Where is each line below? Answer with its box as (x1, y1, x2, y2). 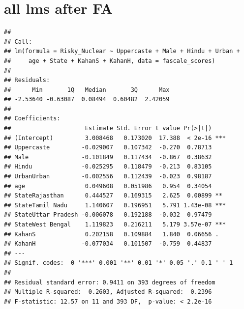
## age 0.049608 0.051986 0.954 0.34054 (4, 182, 212, 190)
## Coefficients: (4, 115, 61, 122)
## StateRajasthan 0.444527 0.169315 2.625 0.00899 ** (4, 192, 222, 199)
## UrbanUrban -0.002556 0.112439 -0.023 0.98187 (4, 173, 212, 180)
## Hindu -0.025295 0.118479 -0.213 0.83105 (4, 163, 212, 170)
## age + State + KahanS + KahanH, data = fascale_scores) (4, 57, 215, 64)
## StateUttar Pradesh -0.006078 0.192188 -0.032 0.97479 (4, 211, 212, 219)
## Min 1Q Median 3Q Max (4, 86, 170, 93)
